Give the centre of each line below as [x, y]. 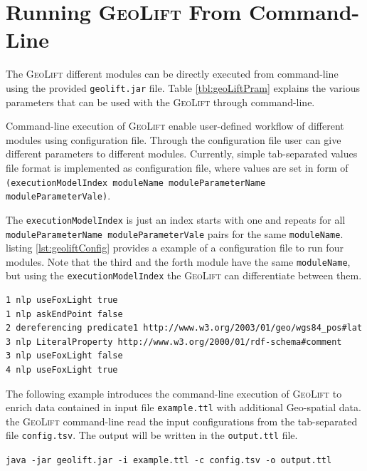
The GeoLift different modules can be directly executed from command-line [172, 74]
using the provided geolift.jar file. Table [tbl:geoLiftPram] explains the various [183, 87]
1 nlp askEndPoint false [64, 314]
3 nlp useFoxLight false [64, 356]
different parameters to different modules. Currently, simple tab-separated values [182, 154]
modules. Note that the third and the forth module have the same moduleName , [178, 261]
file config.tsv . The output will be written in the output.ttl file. [152, 435]
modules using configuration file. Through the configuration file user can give [174, 139]
